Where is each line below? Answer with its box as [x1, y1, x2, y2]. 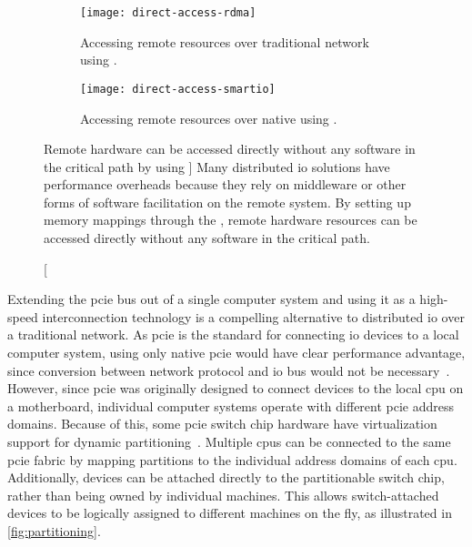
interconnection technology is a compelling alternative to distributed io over [42, 307, 465, 326]
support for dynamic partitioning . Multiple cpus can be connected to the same [7, 432, 451, 451]
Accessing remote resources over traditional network [80, 32, 369, 51]
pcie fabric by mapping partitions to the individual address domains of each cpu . [7, 450, 457, 469]
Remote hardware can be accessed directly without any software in [44, 139, 416, 158]
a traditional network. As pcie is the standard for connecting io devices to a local [7, 325, 459, 344]
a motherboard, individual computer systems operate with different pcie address [7, 396, 455, 415]
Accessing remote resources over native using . [80, 108, 337, 127]
